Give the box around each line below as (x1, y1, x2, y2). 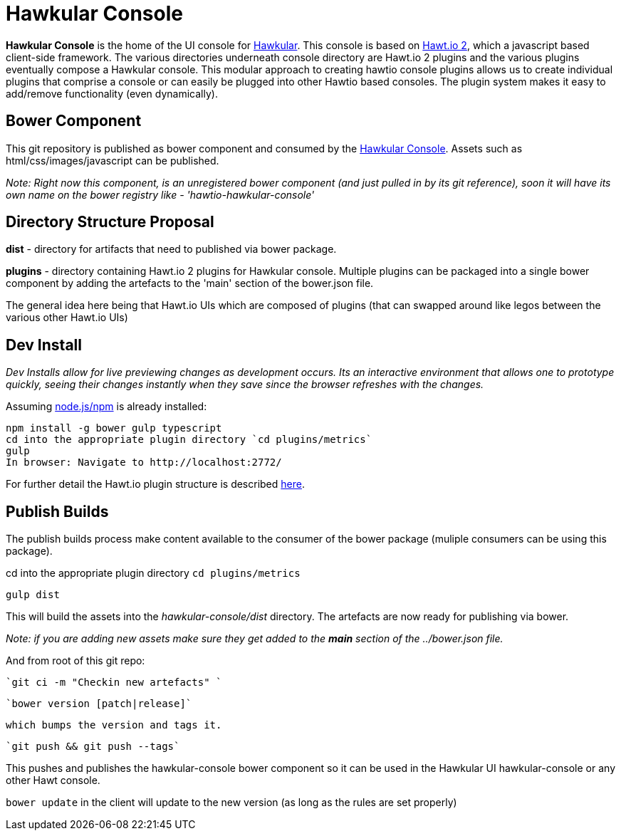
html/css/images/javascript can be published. (6, 154, 219, 167)
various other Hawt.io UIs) (6, 311, 128, 324)
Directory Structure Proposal (6, 213, 214, 231)
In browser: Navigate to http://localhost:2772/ (6, 456, 282, 469)
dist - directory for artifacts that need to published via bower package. (6, 243, 337, 256)
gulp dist (6, 589, 60, 601)
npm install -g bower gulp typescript (6, 422, 222, 434)
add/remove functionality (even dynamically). (6, 87, 218, 100)
